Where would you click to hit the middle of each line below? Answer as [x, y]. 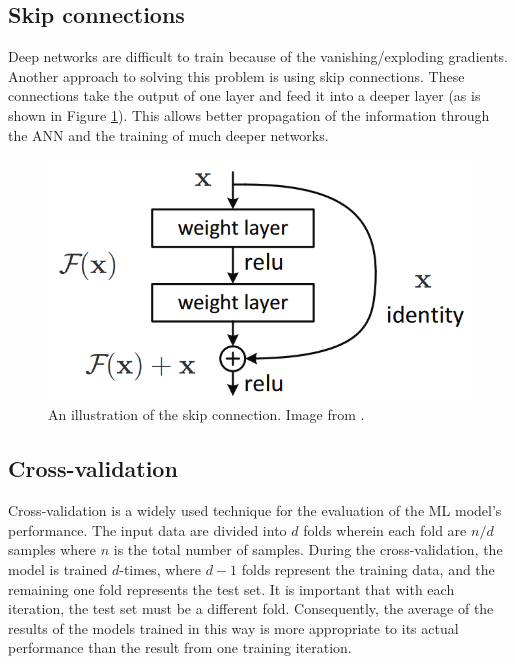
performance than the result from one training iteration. [180, 647]
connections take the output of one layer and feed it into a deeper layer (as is [244, 95]
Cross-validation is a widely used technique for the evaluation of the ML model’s [255, 510]
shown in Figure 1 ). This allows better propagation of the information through [249, 114]
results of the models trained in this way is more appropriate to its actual [233, 627]
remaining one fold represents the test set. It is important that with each [231, 588]
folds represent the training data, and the [368, 568]
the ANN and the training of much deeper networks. [168, 134]
